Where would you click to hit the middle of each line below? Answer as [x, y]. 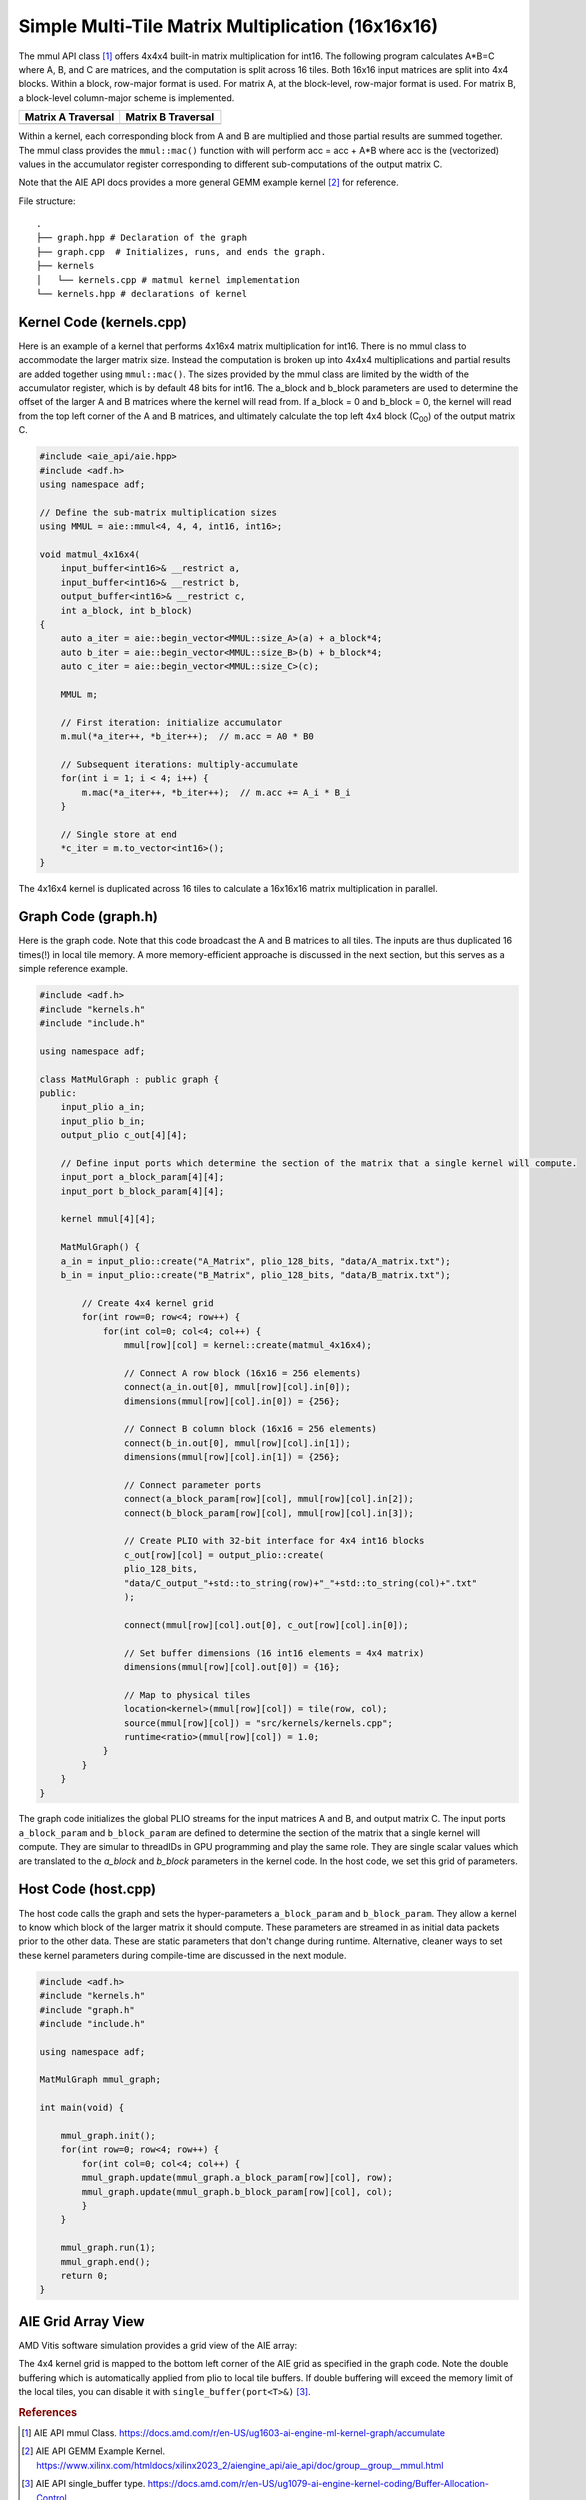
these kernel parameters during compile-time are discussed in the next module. [182, 1955]
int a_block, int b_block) [127, 610]
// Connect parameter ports [192, 1484]
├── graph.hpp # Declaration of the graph [142, 238]
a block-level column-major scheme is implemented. [126, 97]
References [48, 2412]
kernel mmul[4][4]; [108, 1219]
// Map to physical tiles [187, 1694]
